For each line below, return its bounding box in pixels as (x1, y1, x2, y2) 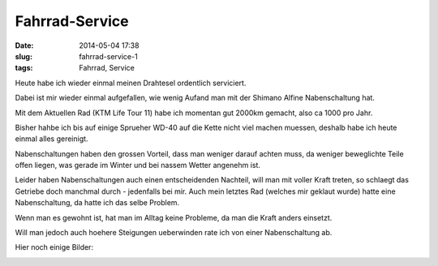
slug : (15, 51, 32, 61)
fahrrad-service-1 (79, 51, 138, 61)
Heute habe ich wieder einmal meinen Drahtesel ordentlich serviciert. (15, 78, 247, 88)
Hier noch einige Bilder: (15, 242, 93, 252)
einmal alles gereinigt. (15, 134, 88, 144)
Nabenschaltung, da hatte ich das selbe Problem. (15, 198, 180, 208)
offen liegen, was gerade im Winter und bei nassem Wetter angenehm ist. (15, 161, 261, 170)
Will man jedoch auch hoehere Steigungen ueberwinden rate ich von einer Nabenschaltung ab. (15, 228, 333, 238)
